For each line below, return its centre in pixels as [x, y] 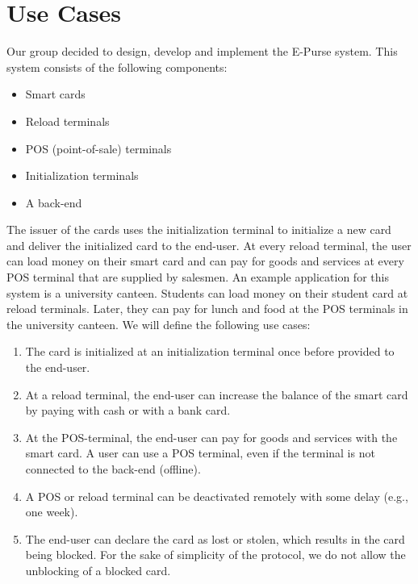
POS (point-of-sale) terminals [98, 148]
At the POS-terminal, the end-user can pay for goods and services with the [211, 437]
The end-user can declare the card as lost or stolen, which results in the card [215, 538]
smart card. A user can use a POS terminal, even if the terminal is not [200, 453]
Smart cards [55, 94]
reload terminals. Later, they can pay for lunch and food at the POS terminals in [207, 309]
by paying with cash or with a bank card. [128, 410]
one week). [52, 512]
